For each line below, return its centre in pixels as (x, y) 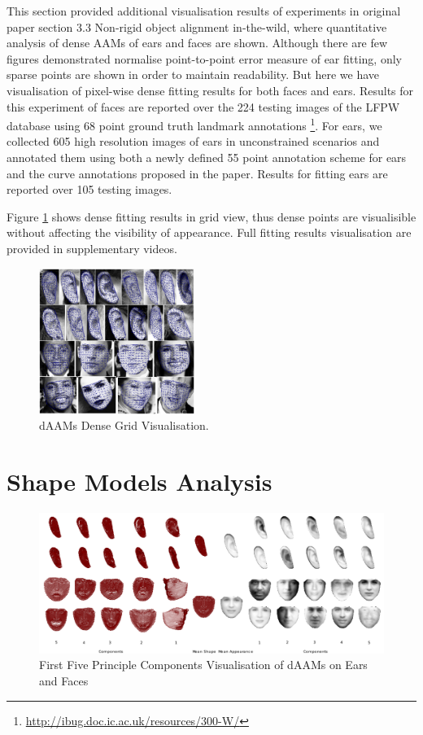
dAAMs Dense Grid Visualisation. (124, 425)
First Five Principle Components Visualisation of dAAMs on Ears (203, 665)
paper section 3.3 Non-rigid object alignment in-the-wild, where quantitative (197, 26)
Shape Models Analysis (140, 481)
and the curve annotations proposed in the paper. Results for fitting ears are (197, 173)
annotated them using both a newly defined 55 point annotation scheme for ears (207, 157)
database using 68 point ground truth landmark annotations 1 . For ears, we (194, 124)
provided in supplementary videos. (92, 248)
